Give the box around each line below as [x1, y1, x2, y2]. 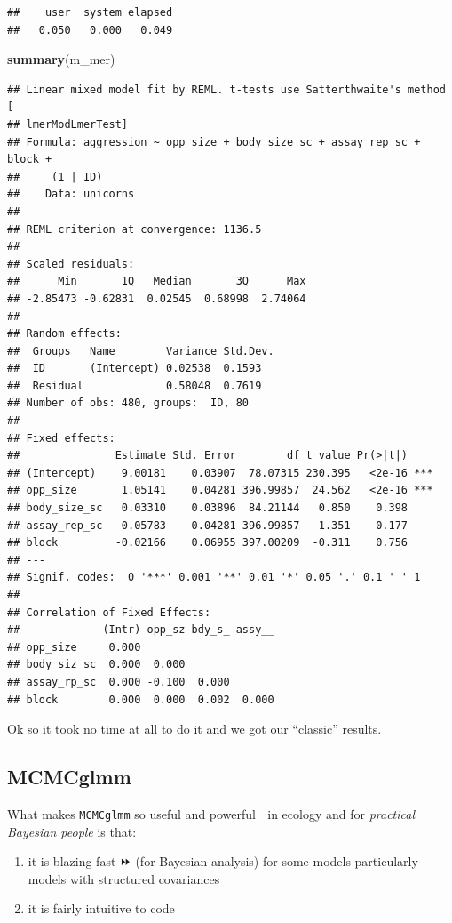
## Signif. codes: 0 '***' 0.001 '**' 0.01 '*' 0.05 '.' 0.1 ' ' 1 [7, 571, 421, 584]
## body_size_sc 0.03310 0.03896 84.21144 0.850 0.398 [7, 502, 408, 515]
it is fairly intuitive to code [28, 899, 175, 918]
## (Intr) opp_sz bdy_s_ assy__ [7, 623, 274, 637]
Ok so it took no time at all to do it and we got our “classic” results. [7, 719, 382, 738]
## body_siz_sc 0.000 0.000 [7, 658, 186, 671]
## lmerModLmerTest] [7, 117, 129, 131]
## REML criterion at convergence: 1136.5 [7, 222, 262, 236]
